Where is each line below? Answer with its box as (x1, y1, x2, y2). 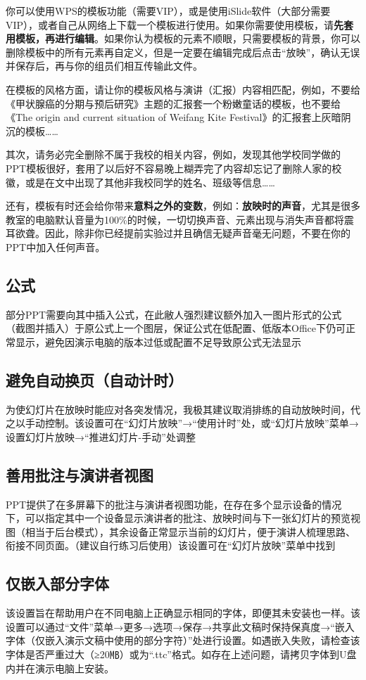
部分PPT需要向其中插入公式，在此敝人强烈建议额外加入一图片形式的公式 (6, 307, 342, 321)
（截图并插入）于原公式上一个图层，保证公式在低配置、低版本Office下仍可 (6, 321, 346, 335)
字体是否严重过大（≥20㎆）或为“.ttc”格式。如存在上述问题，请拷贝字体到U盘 (6, 647, 357, 662)
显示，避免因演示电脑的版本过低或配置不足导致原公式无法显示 (15, 334, 301, 349)
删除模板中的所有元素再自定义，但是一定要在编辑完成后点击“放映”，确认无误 (6, 44, 360, 59)
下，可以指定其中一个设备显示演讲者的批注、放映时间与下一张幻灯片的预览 (6, 511, 351, 525)
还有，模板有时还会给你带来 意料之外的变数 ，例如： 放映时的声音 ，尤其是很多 (6, 198, 360, 213)
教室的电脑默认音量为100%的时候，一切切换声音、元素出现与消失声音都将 (6, 212, 344, 226)
